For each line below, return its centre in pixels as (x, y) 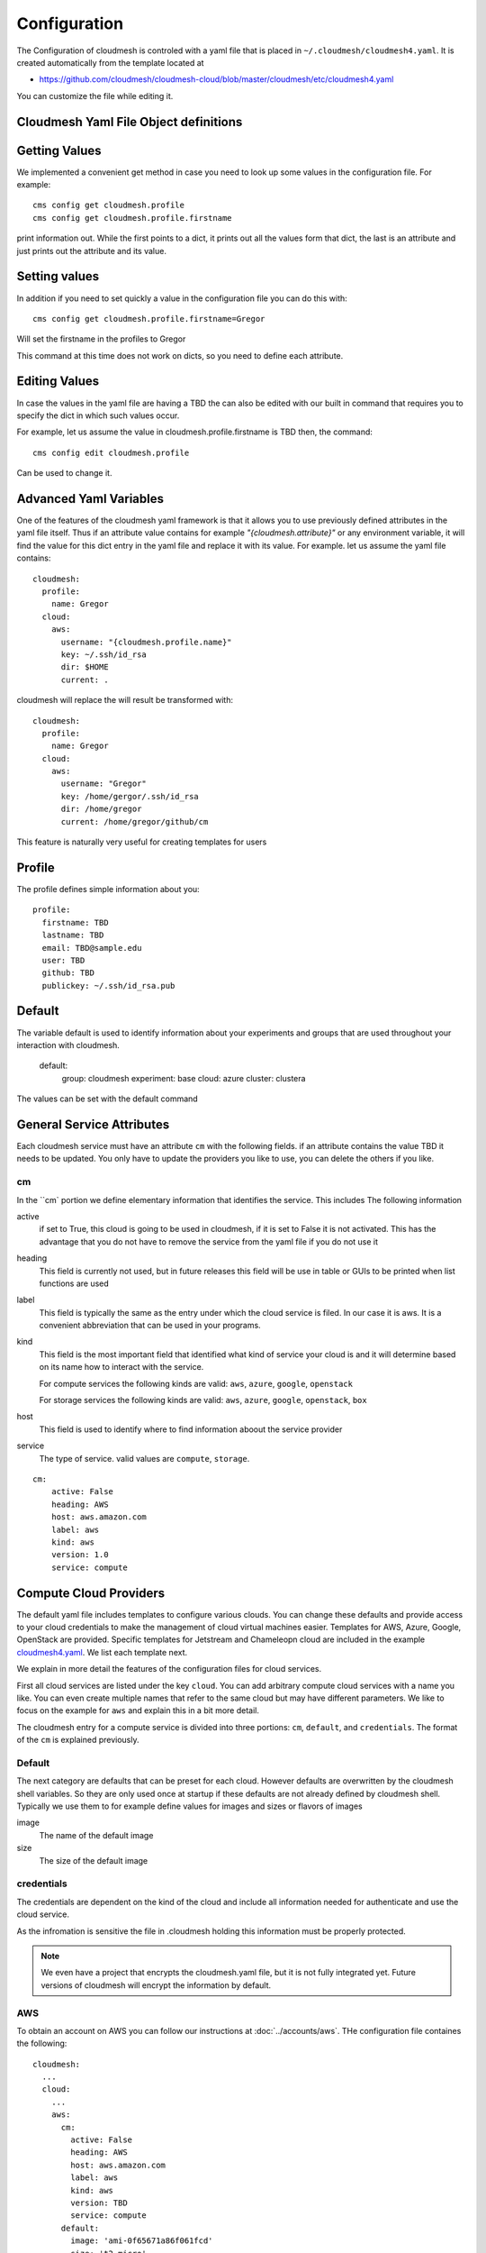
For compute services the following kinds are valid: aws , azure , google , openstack (196, 1383)
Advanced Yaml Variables (90, 499)
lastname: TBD (73, 935)
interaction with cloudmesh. (68, 1044)
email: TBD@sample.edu (92, 948)
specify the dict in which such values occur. (98, 415)
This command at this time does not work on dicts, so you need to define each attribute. (180, 355)
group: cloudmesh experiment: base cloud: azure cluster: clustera (184, 1078)
